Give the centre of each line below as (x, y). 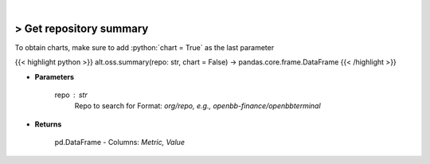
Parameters (55, 76)
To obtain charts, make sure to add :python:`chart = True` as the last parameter (145, 47)
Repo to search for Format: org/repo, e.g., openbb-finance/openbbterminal (198, 106)
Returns (48, 124)
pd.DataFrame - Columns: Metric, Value (119, 143)
